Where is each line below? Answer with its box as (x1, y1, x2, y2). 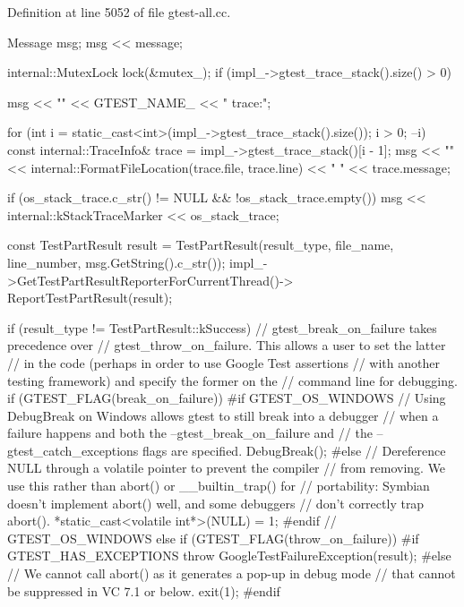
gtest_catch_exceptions (7, 440, 139, 459)
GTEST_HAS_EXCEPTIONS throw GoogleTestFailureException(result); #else (7, 546, 451, 565)
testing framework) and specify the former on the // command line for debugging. (7, 371, 458, 389)
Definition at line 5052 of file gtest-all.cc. (7, 3, 231, 21)
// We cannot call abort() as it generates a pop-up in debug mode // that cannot (7, 564, 456, 583)
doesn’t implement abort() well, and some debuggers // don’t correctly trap (7, 493, 425, 512)
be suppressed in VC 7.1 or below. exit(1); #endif (7, 581, 280, 600)
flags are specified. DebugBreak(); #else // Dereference (142, 440, 446, 459)
